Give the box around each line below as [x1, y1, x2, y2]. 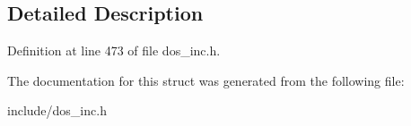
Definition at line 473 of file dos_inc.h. [7, 41, 221, 60]
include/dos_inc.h [7, 101, 107, 120]
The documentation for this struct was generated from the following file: [7, 71, 405, 89]
